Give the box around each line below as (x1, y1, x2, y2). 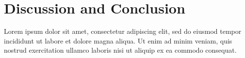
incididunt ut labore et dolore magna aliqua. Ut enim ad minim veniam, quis (4, 35, 232, 45)
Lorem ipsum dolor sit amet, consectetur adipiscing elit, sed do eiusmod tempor (4, 26, 242, 36)
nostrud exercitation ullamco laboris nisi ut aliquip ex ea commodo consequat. (4, 45, 237, 55)
